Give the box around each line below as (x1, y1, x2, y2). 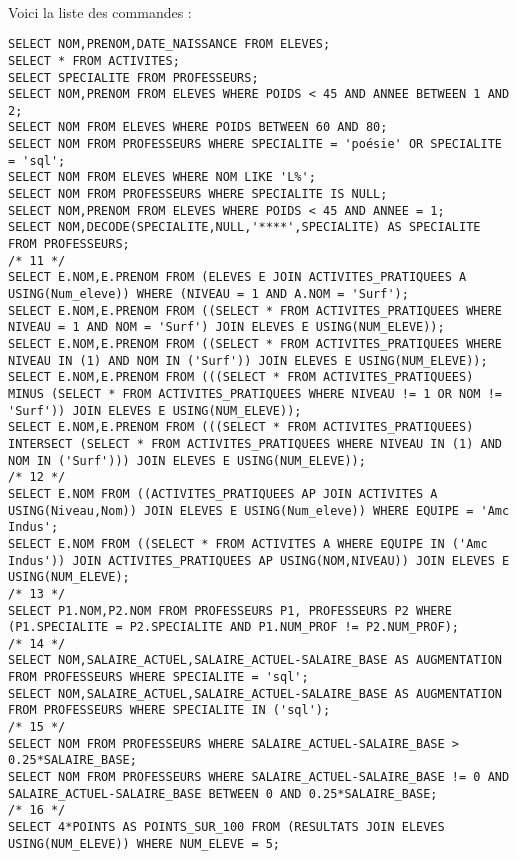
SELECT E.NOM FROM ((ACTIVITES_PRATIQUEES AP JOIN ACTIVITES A (8, 486, 438, 501)
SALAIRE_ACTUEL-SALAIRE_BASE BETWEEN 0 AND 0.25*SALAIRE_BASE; (8, 786, 438, 801)
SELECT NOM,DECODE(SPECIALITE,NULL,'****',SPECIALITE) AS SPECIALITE (8, 220, 481, 235)
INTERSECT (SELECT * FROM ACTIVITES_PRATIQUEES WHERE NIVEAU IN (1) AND (8, 436, 502, 451)
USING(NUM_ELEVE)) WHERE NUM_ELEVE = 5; (8, 836, 281, 851)
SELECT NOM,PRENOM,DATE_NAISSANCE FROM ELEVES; (8, 37, 331, 52)
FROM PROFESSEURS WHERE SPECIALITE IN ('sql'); (8, 703, 331, 718)
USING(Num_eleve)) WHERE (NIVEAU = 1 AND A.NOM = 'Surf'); (8, 287, 409, 302)
